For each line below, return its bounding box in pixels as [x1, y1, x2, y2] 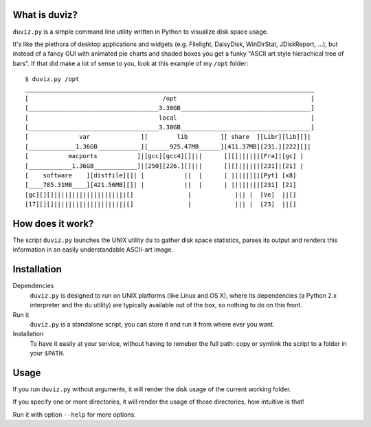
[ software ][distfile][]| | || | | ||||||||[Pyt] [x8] [25, 171, 297, 179]
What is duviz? [12, 9, 78, 21]
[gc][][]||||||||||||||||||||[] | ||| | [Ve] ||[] [25, 190, 297, 199]
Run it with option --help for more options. [12, 410, 137, 419]
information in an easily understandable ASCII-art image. [12, 245, 174, 254]
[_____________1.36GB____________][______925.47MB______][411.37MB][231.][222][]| [25, 142, 311, 151]
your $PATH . [30, 349, 65, 358]
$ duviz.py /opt [25, 76, 80, 83]
